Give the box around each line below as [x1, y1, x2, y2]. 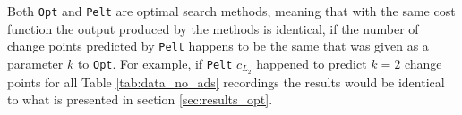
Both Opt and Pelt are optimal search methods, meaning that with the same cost [7, 2, 456, 20]
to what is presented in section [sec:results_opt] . [7, 90, 273, 109]
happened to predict [256, 53, 367, 72]
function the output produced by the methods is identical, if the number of [7, 19, 419, 37]
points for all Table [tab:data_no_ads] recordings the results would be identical [7, 72, 445, 91]
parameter [7, 53, 64, 72]
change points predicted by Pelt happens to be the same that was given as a [7, 37, 429, 55]
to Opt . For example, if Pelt [77, 53, 233, 72]
